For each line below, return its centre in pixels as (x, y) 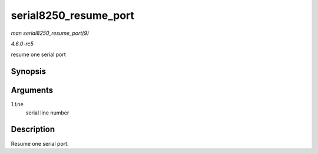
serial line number (47, 113)
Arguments (32, 91)
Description (33, 130)
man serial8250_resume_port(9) (50, 33)
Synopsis (29, 72)
